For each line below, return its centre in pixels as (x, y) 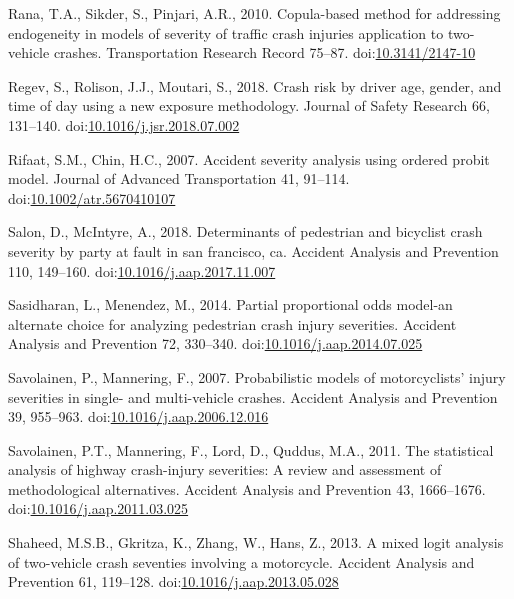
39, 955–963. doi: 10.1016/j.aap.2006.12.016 (138, 416)
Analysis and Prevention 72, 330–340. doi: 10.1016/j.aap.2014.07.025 (215, 343)
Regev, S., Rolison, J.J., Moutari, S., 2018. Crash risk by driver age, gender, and (255, 85)
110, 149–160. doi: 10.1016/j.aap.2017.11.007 (142, 270)
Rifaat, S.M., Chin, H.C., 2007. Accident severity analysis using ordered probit (249, 158)
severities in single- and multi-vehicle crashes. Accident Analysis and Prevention (253, 396)
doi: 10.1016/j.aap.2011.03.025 (98, 508)
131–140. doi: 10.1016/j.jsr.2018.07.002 (124, 124)
